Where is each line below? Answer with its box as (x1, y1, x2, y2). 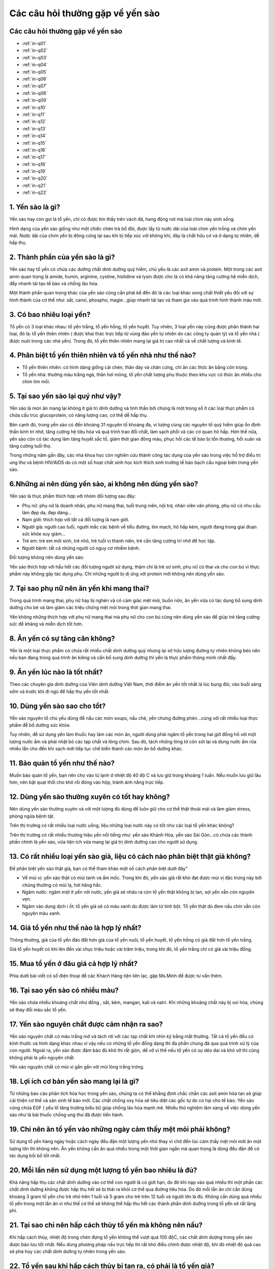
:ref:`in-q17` (22, 154, 47, 160)
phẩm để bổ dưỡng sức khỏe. (9, 722, 71, 728)
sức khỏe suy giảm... (22, 531, 66, 537)
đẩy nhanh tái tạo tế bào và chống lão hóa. (9, 281, 99, 287)
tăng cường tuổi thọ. (9, 443, 52, 449)
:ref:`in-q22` (22, 189, 48, 195)
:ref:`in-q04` (22, 61, 48, 68)
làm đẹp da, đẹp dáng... (22, 509, 72, 515)
